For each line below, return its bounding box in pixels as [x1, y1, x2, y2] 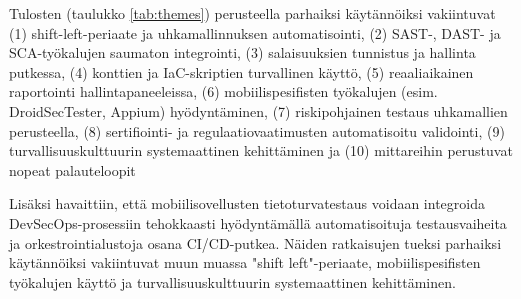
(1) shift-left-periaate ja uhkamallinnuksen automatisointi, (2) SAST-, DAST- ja [9, 22, 501, 43]
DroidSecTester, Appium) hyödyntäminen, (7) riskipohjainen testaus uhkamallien [9, 100, 508, 121]
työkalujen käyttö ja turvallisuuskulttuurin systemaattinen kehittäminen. [9, 271, 456, 292]
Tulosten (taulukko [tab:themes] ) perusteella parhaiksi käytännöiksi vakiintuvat [9, 3, 496, 23]
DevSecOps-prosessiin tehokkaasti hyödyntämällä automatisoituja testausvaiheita [9, 212, 507, 233]
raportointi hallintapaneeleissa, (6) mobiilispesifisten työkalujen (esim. [9, 81, 438, 102]
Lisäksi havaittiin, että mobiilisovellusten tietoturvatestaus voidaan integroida [9, 193, 485, 214]
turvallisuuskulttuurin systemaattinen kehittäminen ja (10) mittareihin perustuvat [9, 140, 513, 161]
